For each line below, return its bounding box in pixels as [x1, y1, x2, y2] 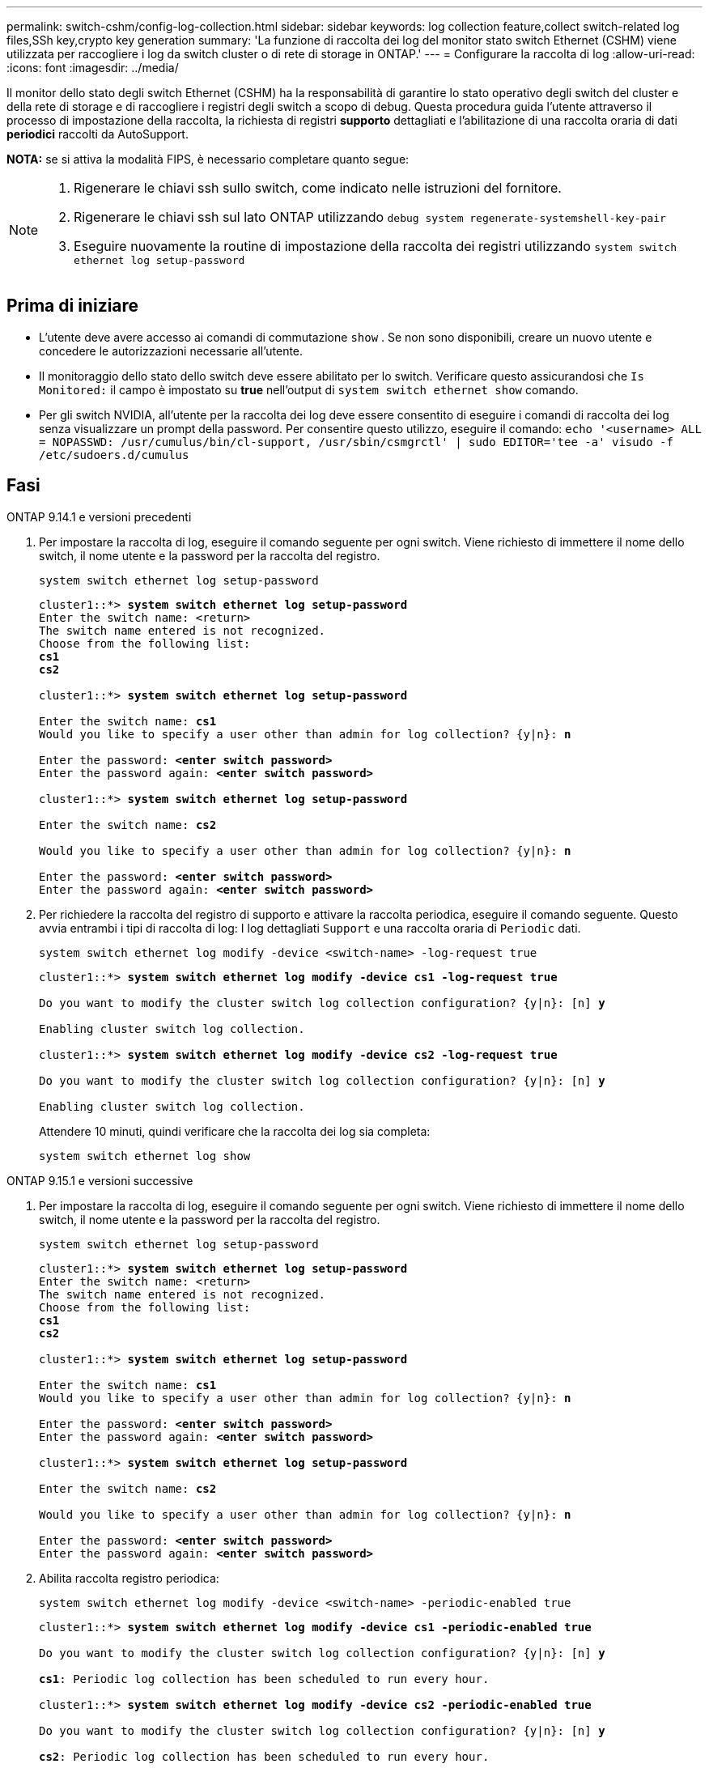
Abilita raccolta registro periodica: [39, 1570, 219, 1585]
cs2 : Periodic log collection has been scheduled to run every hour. [39, 1749, 490, 1763]
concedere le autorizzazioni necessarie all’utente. [39, 343, 304, 358]
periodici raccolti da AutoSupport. [6, 127, 189, 141]
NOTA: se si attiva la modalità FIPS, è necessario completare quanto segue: [6, 152, 410, 166]
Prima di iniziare [6, 295, 139, 317]
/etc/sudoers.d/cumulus [39, 448, 189, 461]
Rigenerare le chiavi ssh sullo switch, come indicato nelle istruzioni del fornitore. [74, 180, 562, 196]
